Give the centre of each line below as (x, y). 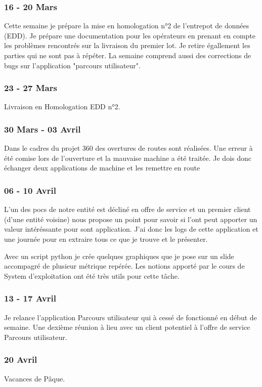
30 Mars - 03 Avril (42, 129)
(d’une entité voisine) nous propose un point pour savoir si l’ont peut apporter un (131, 219)
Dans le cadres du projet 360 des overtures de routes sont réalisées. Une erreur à (128, 148)
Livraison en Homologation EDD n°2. (62, 106)
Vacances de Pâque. (35, 378)
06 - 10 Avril (30, 190)
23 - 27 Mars (31, 88)
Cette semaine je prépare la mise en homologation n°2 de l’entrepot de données (127, 26)
